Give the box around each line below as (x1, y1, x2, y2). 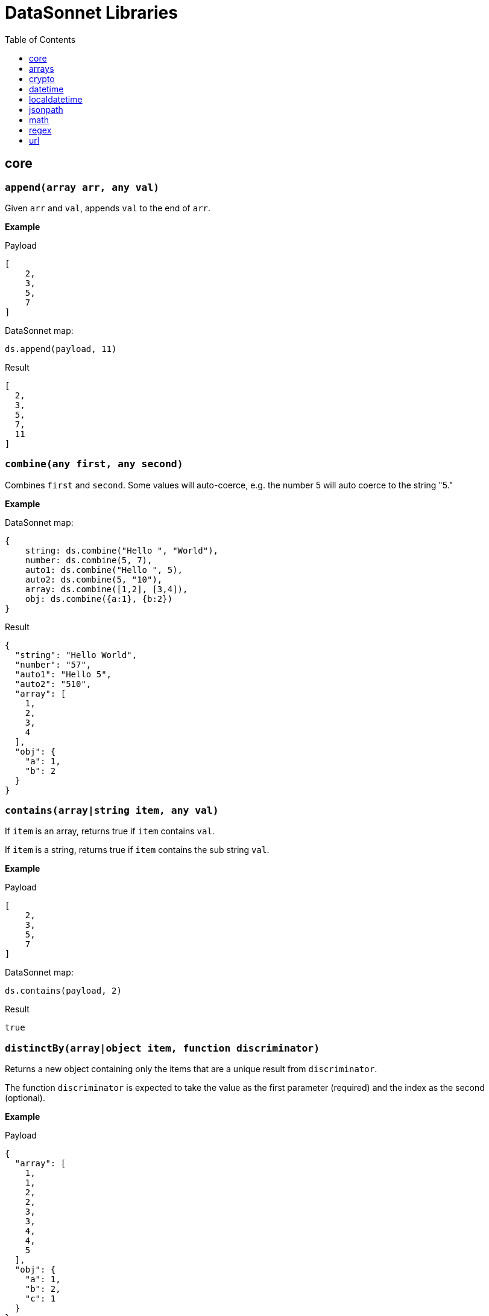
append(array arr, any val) (5, 181, 160, 193)
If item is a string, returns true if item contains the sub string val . (5, 845, 270, 855)
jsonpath (29, 104, 63, 115)
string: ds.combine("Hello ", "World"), (25, 545, 219, 555)
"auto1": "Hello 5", (14, 669, 112, 679)
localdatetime (29, 94, 83, 104)
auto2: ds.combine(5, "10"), (25, 574, 163, 584)
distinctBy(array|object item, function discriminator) (5, 1042, 320, 1054)
